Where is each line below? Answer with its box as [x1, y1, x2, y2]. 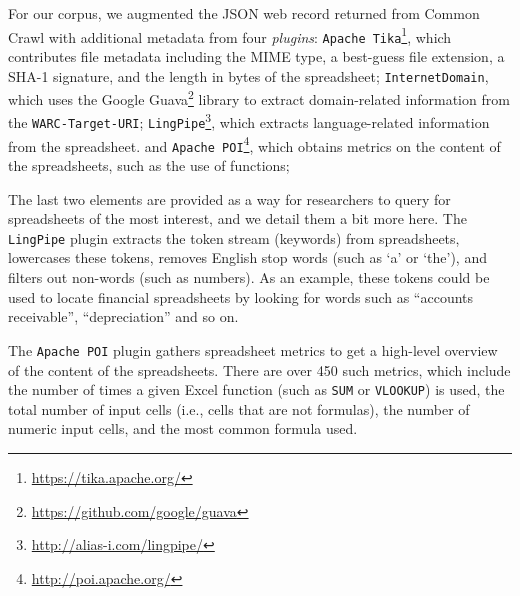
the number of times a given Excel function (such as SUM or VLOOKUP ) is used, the [8, 379, 505, 400]
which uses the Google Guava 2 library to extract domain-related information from [8, 86, 510, 109]
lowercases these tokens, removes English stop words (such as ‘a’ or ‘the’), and [8, 247, 487, 268]
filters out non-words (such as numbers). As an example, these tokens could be [8, 267, 490, 288]
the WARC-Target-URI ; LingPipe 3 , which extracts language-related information [8, 109, 490, 133]
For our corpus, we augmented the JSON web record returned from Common [8, 3, 480, 23]
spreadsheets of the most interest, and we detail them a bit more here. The [8, 208, 467, 229]
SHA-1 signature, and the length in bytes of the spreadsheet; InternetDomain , [8, 65, 489, 86]
